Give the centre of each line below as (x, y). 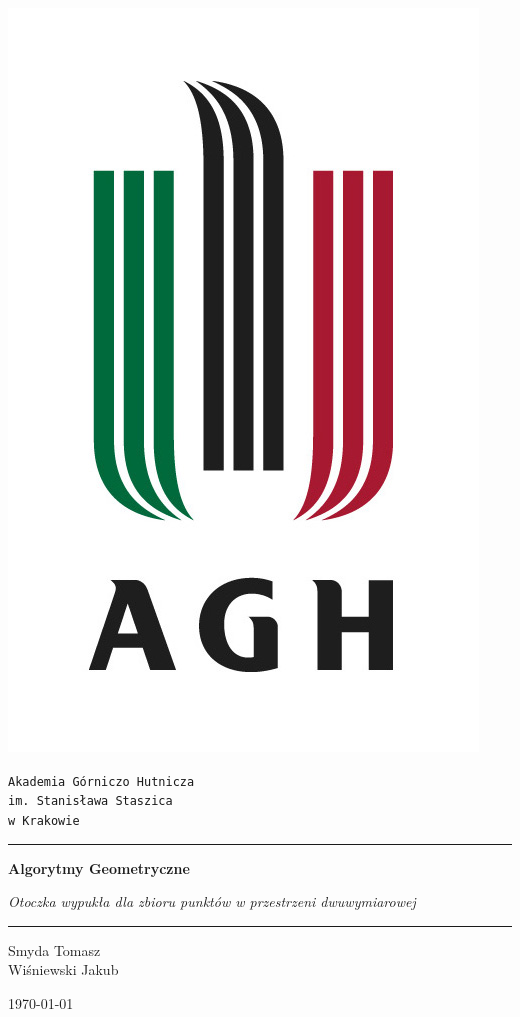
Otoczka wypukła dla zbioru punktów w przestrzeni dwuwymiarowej (212, 901)
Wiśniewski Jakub (63, 969)
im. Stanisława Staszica (90, 801)
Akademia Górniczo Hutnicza (101, 781)
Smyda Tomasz (54, 949)
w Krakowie (44, 820)
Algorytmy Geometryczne (99, 867)
